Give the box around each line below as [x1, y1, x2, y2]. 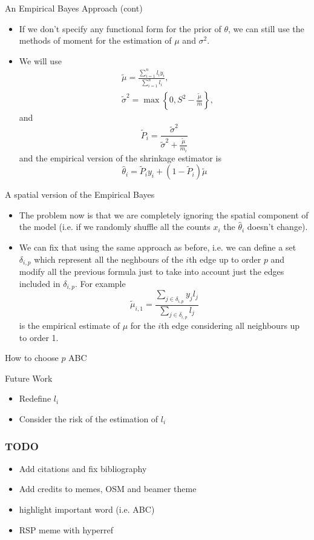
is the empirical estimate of [19, 319, 120, 332]
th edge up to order [189, 252, 261, 265]
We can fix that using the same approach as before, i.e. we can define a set [19, 241, 296, 254]
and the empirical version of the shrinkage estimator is [19, 151, 221, 164]
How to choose [5, 351, 59, 364]
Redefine [19, 392, 51, 405]
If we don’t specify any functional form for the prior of [19, 22, 221, 35]
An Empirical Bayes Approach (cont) [5, 2, 143, 14]
